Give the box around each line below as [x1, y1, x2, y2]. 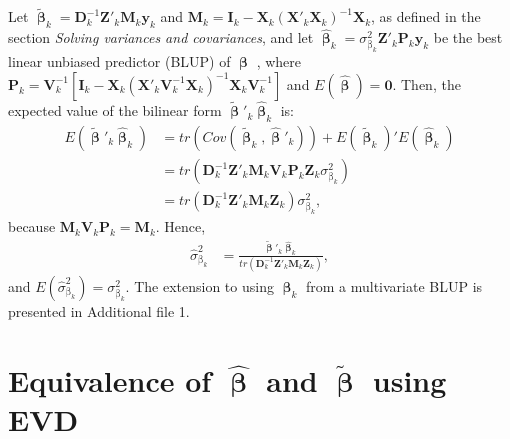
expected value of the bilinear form [8, 100, 222, 121]
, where [256, 51, 301, 72]
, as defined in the [371, 6, 481, 27]
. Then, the [392, 73, 461, 94]
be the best [433, 27, 503, 48]
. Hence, [155, 216, 206, 237]
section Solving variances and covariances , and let [8, 27, 314, 48]
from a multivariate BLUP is [305, 275, 483, 296]
